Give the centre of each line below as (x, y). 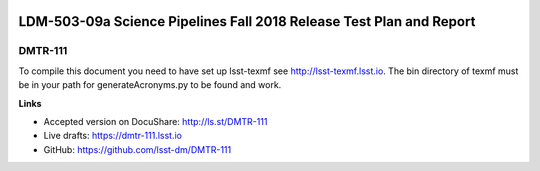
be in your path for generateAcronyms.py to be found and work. (150, 85)
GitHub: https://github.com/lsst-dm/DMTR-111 (137, 149)
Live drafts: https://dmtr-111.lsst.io (112, 136)
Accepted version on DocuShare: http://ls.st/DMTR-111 (155, 121)
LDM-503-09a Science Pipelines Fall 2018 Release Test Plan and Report (247, 21)
